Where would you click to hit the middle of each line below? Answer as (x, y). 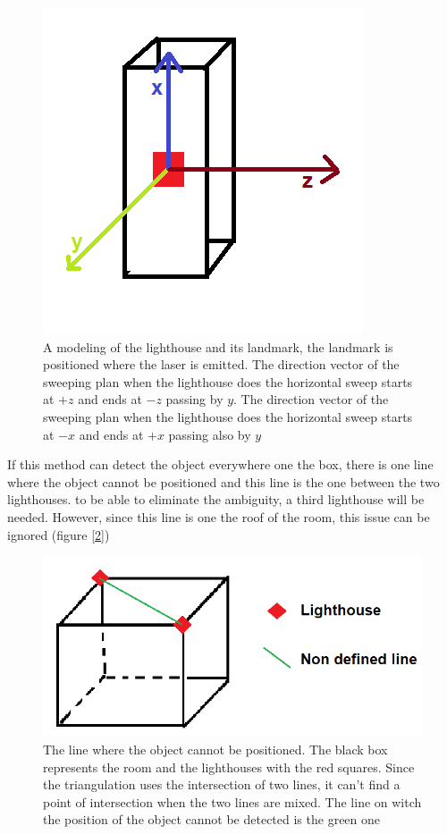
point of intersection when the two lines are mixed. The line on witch (232, 801)
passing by (194, 399)
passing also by (210, 434)
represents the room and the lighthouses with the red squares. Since (229, 767)
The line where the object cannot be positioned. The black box (215, 750)
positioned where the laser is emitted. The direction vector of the (221, 364)
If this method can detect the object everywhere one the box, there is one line (220, 464)
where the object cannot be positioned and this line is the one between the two (223, 481)
